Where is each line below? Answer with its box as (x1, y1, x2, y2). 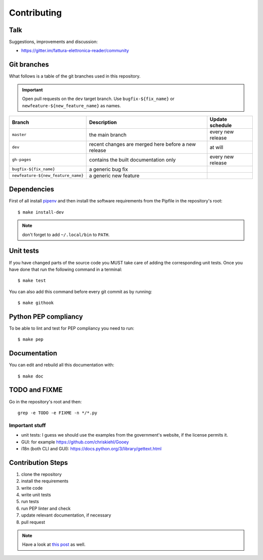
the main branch (89, 131, 127, 138)
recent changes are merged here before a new (89, 140, 196, 147)
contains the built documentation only (89, 156, 176, 163)
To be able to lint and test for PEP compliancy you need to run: (9, 325, 134, 331)
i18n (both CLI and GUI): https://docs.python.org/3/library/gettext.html (21, 445, 162, 451)
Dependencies (9, 185, 55, 194)
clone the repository (21, 471, 62, 477)
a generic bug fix (89, 166, 129, 173)
